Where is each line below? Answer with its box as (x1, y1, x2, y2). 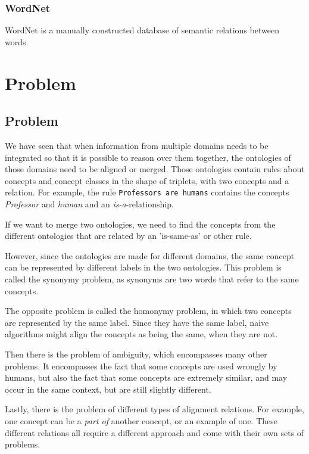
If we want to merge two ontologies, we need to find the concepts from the (5, 217, 276, 230)
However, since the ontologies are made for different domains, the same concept (5, 249, 295, 262)
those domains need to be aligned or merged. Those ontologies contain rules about (5, 163, 305, 175)
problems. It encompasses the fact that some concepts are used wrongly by (5, 359, 277, 372)
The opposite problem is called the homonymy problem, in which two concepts (5, 304, 292, 317)
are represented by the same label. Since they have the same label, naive (5, 316, 269, 328)
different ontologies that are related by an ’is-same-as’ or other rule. (5, 229, 252, 242)
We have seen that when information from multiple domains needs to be (5, 139, 269, 151)
